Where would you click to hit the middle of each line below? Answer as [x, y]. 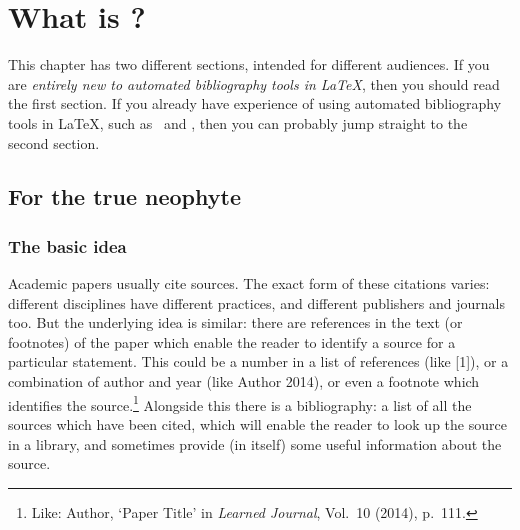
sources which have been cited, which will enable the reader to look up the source [257, 423]
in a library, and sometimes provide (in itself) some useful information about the [255, 443]
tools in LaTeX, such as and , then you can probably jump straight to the [238, 122]
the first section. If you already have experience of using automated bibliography [255, 103]
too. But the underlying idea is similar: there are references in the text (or [235, 322]
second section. [54, 142]
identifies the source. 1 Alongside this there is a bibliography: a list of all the [240, 403]
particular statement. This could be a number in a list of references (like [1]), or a [258, 361]
